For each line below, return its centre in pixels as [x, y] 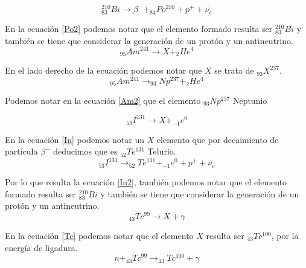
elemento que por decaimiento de [218, 139]
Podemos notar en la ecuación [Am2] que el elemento [103, 100]
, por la [285, 235]
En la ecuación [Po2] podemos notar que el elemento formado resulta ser [139, 29]
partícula [21, 151]
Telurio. [162, 151]
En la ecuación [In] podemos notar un [75, 139]
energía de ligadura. [41, 247]
